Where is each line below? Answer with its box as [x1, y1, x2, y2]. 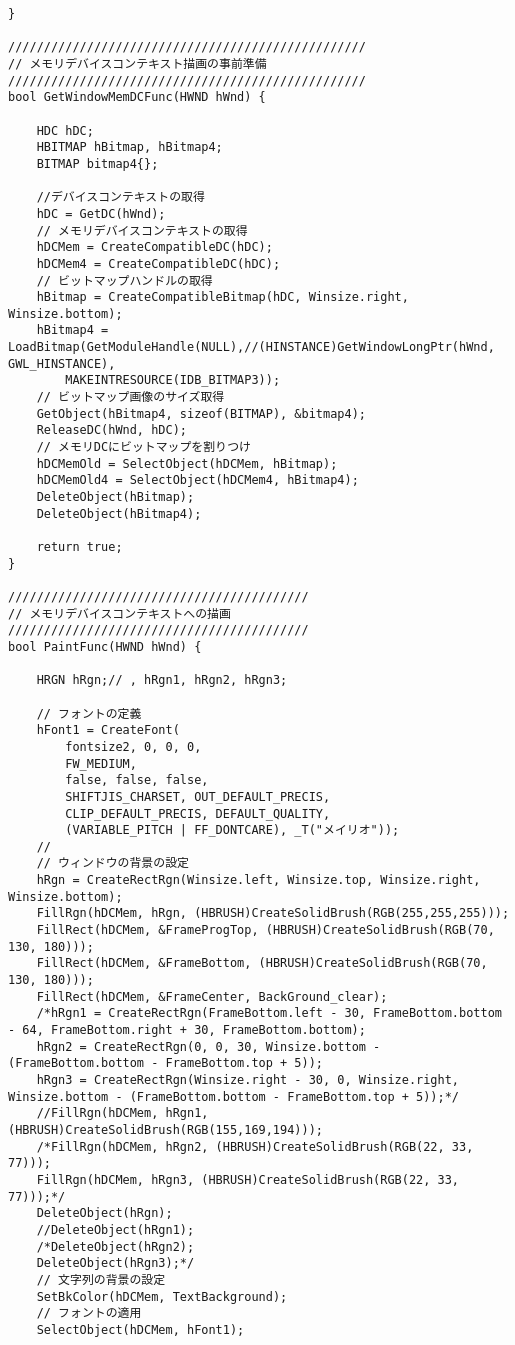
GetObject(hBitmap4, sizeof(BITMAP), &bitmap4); [36, 406, 366, 421]
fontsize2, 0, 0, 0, [65, 739, 202, 754]
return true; [36, 540, 123, 554]
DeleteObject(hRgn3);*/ [36, 1256, 195, 1271]
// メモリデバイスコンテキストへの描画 [8, 606, 231, 621]
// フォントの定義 [36, 706, 142, 721]
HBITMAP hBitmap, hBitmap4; [36, 140, 223, 155]
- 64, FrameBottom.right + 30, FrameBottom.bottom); [8, 1023, 366, 1038]
